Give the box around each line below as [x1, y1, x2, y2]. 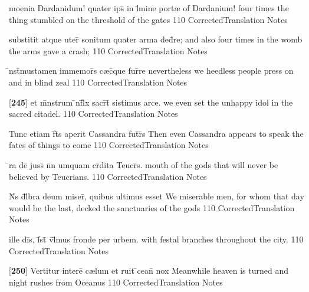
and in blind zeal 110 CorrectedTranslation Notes [9, 76, 188, 88]
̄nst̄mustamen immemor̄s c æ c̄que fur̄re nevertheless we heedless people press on [9, 64, 294, 77]
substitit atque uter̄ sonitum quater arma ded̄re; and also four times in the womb [9, 33, 303, 45]
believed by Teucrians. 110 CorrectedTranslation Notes [9, 170, 207, 182]
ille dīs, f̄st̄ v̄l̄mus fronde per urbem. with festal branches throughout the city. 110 [9, 232, 304, 245]
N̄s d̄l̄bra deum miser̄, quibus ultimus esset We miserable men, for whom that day [9, 190, 304, 202]
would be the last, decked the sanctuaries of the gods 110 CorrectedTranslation [9, 201, 295, 214]
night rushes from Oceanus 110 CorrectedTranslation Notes [9, 275, 223, 288]
